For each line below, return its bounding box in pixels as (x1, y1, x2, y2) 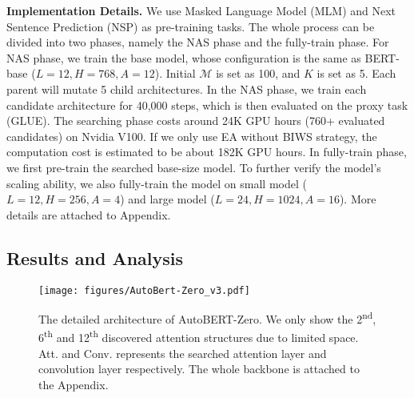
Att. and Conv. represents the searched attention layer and (38, 344, 327, 361)
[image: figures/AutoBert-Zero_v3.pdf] (38, 284, 250, 296)
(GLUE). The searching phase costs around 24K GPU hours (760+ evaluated (6, 112, 385, 129)
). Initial (154, 65, 196, 82)
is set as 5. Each (316, 65, 396, 82)
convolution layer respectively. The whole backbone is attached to (38, 360, 360, 377)
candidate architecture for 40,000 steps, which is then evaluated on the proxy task (6, 96, 408, 113)
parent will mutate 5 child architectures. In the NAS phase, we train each (6, 80, 367, 97)
